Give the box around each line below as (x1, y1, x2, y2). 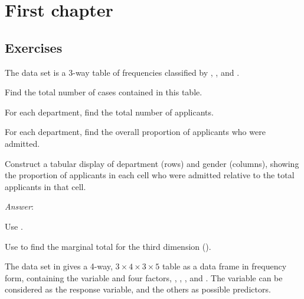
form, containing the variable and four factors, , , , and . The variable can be (5, 271, 283, 284)
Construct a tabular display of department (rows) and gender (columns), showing (5, 157, 299, 169)
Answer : (5, 200, 34, 213)
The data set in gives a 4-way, (5, 260, 113, 272)
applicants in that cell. (5, 180, 86, 192)
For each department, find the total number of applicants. (5, 105, 214, 118)
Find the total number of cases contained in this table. (5, 86, 202, 98)
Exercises (5, 38, 63, 56)
